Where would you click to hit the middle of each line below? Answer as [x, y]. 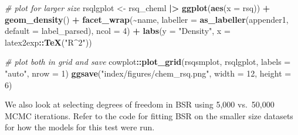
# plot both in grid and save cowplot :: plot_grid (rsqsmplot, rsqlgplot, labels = [148, 62]
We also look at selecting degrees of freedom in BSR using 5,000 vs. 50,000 [140, 104]
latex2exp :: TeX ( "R [39, 42]
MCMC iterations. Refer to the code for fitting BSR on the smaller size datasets [149, 115]
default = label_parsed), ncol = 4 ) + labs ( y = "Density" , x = [118, 31]
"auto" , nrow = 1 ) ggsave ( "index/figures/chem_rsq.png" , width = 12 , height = [148, 73]
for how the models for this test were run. [80, 127]
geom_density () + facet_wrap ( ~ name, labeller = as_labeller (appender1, [147, 19]
